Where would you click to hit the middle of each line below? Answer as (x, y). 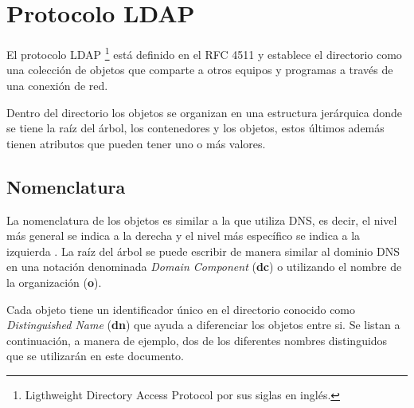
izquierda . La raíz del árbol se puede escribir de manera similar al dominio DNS (203, 251)
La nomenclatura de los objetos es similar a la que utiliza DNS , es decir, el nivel (202, 220)
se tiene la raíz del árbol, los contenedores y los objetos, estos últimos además (195, 128)
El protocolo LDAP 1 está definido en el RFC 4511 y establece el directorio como (204, 53)
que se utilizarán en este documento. (96, 356)
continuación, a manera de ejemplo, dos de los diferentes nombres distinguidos (197, 340)
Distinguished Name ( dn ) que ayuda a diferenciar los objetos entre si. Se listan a (203, 325)
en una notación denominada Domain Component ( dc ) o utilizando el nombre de (204, 267)
